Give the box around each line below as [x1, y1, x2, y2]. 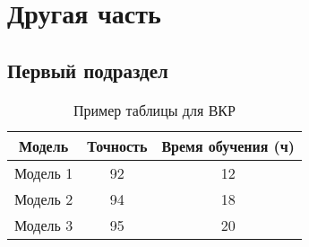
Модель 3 [14, 214, 73, 235]
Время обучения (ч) [161, 135, 295, 156]
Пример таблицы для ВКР [73, 99, 236, 120]
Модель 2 [14, 188, 73, 209]
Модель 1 [14, 162, 73, 183]
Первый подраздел [7, 56, 168, 84]
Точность [87, 135, 148, 156]
